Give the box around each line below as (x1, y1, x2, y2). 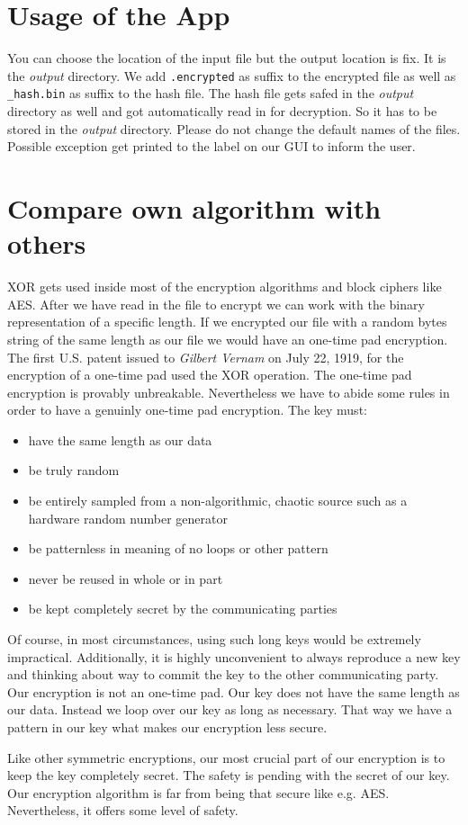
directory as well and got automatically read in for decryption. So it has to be (7, 102, 437, 121)
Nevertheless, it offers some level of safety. (7, 801, 238, 820)
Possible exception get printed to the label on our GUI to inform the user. (7, 137, 416, 156)
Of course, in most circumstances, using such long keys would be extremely (7, 630, 421, 649)
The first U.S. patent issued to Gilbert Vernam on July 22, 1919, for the (7, 347, 404, 366)
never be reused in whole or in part (28, 569, 223, 587)
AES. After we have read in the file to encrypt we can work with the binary (7, 294, 425, 313)
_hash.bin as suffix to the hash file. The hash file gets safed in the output (7, 84, 414, 103)
